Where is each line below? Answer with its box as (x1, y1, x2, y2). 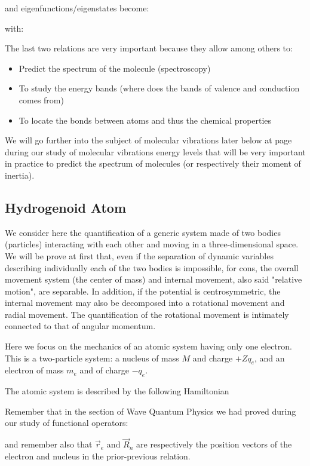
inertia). (5, 168, 35, 181)
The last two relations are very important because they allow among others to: (5, 42, 293, 54)
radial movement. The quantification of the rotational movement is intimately (5, 308, 289, 320)
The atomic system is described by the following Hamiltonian (5, 385, 229, 397)
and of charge (79, 364, 130, 376)
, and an (254, 351, 285, 364)
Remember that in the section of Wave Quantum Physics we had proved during (5, 404, 296, 417)
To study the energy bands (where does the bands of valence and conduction (19, 82, 300, 94)
